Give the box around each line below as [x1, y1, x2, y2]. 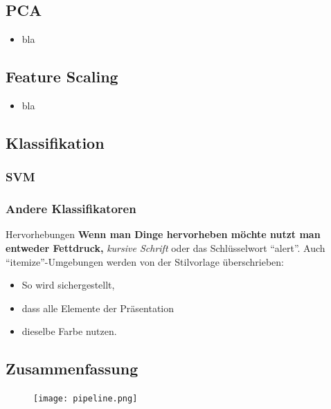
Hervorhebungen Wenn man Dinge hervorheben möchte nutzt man [6, 227, 321, 242]
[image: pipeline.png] [33, 394, 138, 404]
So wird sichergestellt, [21, 278, 115, 292]
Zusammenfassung [6, 358, 138, 379]
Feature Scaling [6, 66, 118, 87]
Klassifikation [6, 131, 105, 153]
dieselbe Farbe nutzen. [21, 324, 117, 338]
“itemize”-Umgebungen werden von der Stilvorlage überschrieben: [6, 254, 284, 269]
